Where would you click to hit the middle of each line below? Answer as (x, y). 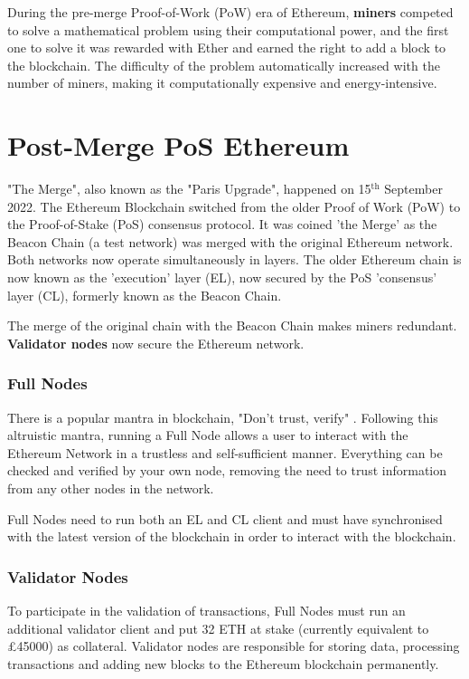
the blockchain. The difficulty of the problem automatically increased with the (224, 65)
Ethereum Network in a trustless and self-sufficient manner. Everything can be (225, 452)
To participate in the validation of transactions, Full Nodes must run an (206, 611)
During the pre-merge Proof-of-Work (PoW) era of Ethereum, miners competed (230, 12)
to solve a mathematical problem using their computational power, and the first (228, 29)
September (413, 189)
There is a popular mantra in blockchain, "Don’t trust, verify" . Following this (223, 417)
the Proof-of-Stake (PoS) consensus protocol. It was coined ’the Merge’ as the (222, 224)
